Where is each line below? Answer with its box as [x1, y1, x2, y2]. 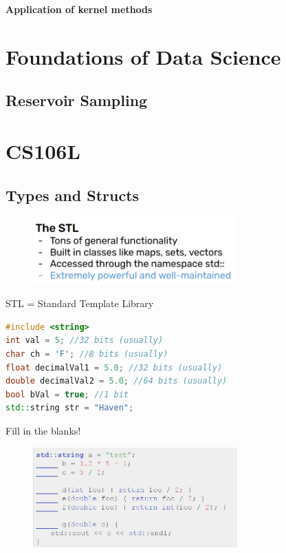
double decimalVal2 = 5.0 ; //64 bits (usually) [5, 376, 228, 386]
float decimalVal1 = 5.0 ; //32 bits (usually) [5, 362, 223, 373]
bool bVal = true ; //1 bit [5, 389, 129, 399]
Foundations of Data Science [5, 42, 281, 70]
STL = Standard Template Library [5, 296, 154, 311]
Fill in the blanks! [5, 424, 81, 438]
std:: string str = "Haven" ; [5, 403, 134, 413]
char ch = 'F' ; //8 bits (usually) [5, 349, 168, 359]
